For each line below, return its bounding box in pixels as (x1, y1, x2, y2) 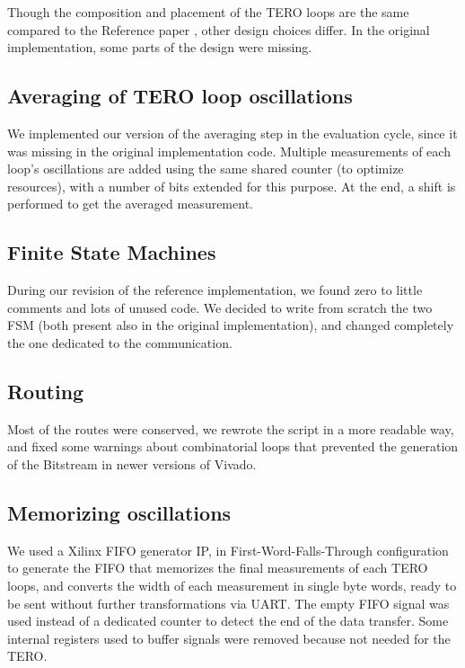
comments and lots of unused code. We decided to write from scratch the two (7, 298, 433, 316)
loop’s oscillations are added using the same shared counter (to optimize (7, 159, 404, 178)
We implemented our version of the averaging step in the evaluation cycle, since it (7, 123, 458, 142)
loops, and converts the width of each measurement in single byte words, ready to (7, 575, 457, 594)
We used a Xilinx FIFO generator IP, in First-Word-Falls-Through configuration (7, 540, 449, 559)
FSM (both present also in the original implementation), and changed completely (7, 316, 454, 334)
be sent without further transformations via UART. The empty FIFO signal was (7, 593, 450, 612)
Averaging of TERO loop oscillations (7, 82, 353, 110)
